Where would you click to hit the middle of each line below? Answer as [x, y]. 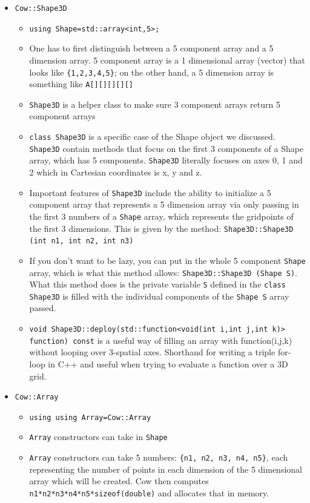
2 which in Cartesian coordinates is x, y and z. [116, 172]
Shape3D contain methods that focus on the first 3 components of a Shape [167, 148]
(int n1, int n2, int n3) [81, 241]
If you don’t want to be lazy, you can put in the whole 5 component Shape [167, 260]
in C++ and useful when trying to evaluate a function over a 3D [168, 363]
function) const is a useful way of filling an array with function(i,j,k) [161, 340]
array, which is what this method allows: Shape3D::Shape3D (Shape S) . [163, 272]
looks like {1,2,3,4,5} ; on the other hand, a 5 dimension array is [152, 72]
